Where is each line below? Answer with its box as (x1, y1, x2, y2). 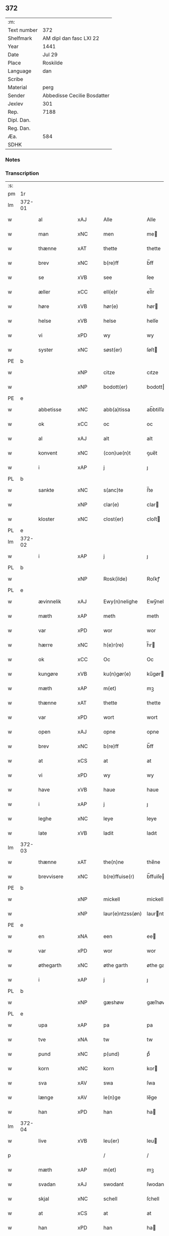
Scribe (8, 76, 24, 83)
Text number (8, 26, 38, 33)
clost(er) (103, 516, 124, 523)
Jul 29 (42, 51, 58, 58)
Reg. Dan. (8, 124, 31, 131)
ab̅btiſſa (146, 406, 165, 413)
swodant (103, 1181, 124, 1188)
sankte (38, 487, 54, 494)
